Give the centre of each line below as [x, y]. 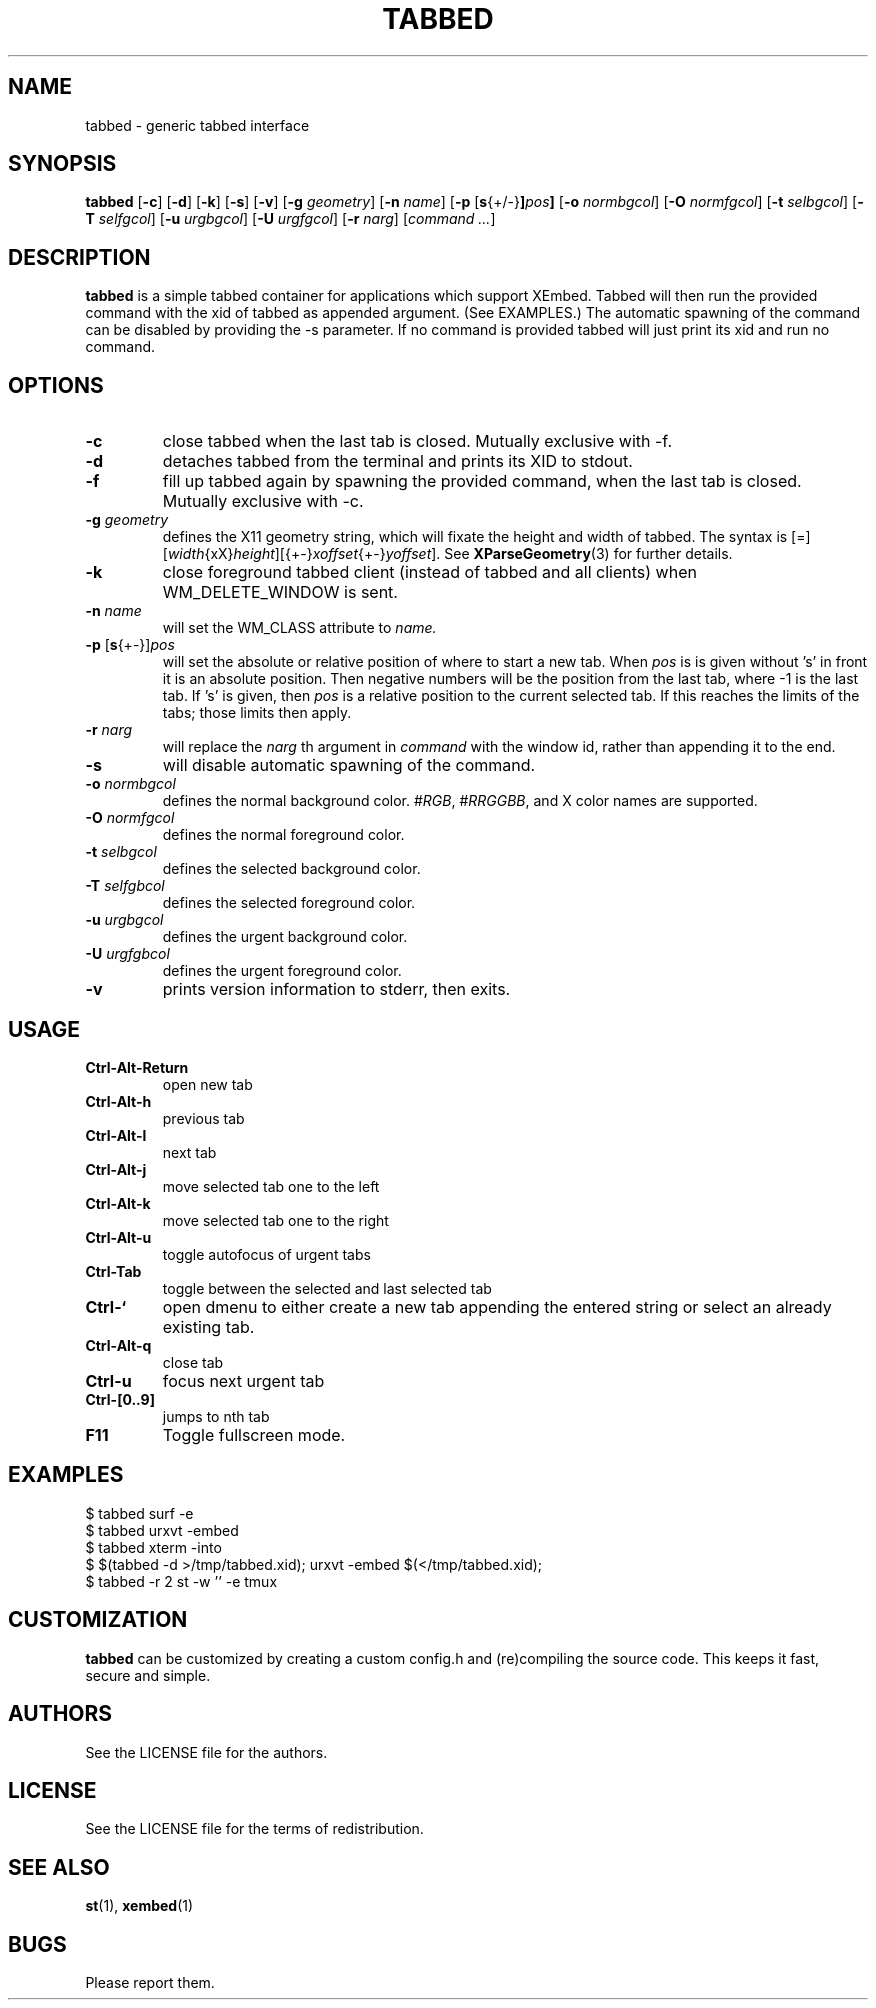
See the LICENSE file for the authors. [206, 1752]
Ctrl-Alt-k [118, 1203]
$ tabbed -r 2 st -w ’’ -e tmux [181, 1581]
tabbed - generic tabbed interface [197, 125]
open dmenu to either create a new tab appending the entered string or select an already [497, 1306]
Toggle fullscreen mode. [254, 1434]
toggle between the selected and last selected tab [327, 1288]
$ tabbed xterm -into [153, 1547]
